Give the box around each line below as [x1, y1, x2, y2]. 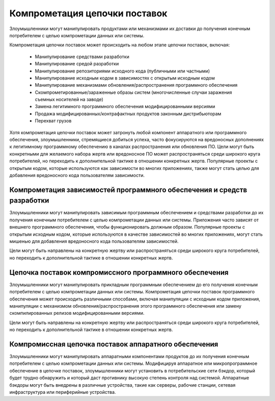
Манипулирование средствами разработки [35, 54, 129, 60]
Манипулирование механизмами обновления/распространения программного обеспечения [35, 82, 238, 88]
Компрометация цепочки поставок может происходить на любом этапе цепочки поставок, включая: [9, 42, 230, 48]
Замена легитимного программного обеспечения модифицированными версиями [35, 104, 215, 110]
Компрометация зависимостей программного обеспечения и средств [9, 185, 248, 194]
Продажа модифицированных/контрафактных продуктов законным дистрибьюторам [35, 110, 222, 117]
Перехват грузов [35, 118, 72, 124]
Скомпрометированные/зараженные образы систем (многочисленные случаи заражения [35, 89, 232, 95]
